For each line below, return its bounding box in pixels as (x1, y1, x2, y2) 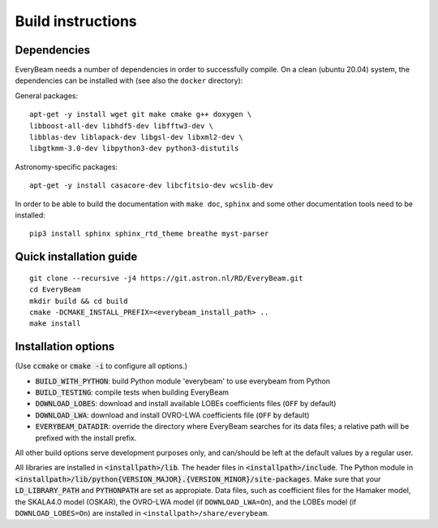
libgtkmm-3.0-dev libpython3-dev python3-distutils (29, 144, 239, 154)
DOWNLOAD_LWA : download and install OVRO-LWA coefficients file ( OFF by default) (35, 410, 310, 420)
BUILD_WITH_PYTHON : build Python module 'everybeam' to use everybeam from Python (35, 376, 330, 386)
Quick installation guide (15, 250, 138, 264)
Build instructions (15, 12, 137, 30)
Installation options (15, 340, 115, 353)
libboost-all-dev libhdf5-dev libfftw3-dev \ (29, 121, 214, 130)
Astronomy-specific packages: (15, 162, 118, 171)
